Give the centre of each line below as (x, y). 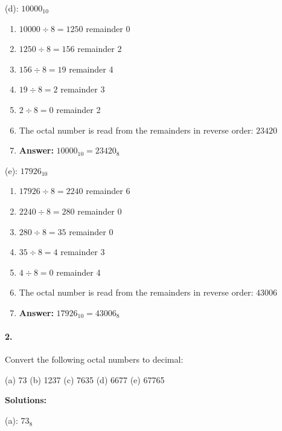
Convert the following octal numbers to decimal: (94, 359)
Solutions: (26, 400)
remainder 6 (108, 191)
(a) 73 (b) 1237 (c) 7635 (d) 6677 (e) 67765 (85, 379)
